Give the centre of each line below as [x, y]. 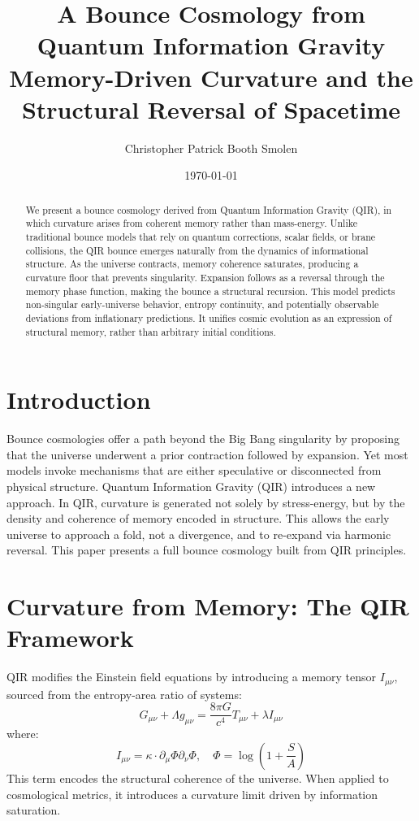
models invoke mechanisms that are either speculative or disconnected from [194, 470]
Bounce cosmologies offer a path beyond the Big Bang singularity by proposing [203, 439]
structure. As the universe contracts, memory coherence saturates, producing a [192, 264]
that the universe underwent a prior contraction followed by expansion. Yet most [207, 454]
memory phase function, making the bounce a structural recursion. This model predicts [210, 291]
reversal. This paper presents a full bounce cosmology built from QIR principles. [207, 550]
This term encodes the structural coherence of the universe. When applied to [198, 778]
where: [23, 734]
